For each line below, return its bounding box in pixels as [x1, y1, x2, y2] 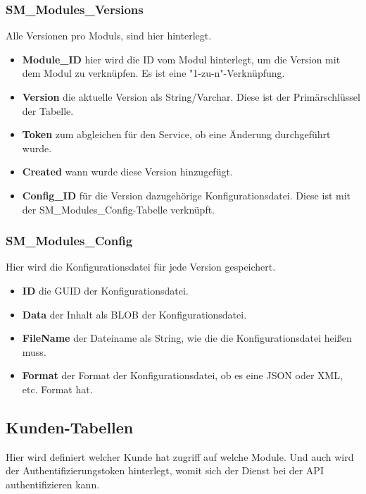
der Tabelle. [22, 103, 74, 118]
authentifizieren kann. [6, 476, 100, 491]
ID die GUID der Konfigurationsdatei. [22, 283, 189, 297]
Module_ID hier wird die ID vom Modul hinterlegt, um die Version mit [22, 51, 341, 66]
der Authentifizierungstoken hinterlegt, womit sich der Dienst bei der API [6, 463, 324, 478]
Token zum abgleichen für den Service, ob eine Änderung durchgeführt [22, 127, 331, 142]
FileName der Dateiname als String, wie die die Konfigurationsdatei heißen [22, 331, 352, 345]
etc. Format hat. [22, 381, 93, 396]
